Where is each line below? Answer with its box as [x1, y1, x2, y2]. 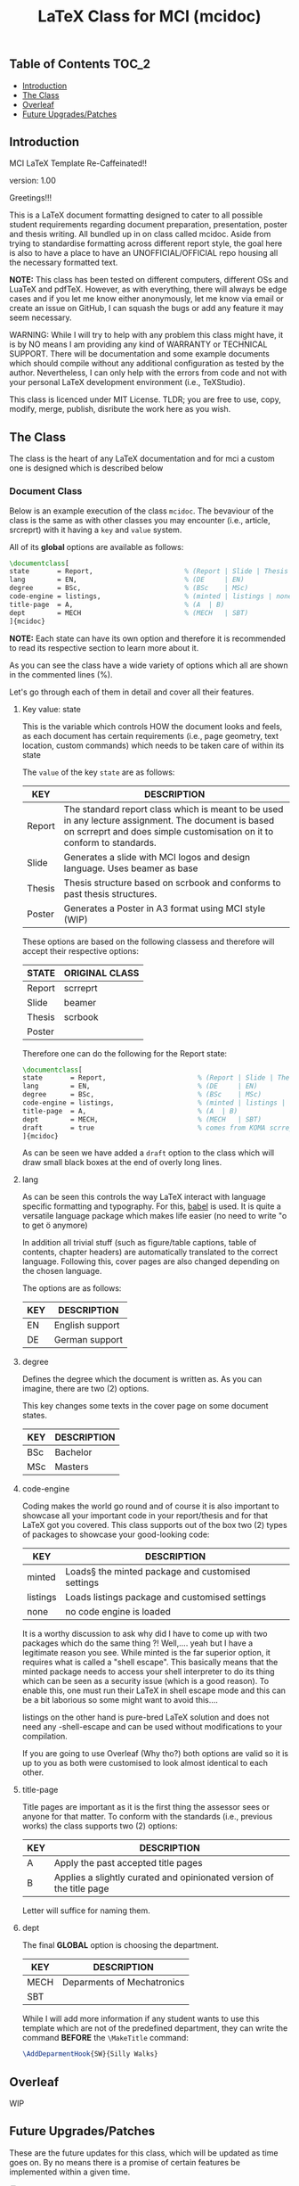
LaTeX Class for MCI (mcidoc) [37, 6, 262, 27]
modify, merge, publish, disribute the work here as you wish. [9, 404, 231, 415]
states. [21, 1410, 47, 1421]
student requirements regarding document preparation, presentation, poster [9, 219, 287, 230]
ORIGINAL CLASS [63, 966, 140, 979]
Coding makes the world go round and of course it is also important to [21, 1500, 279, 1512]
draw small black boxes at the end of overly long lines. [21, 1157, 222, 1168]
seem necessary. [9, 312, 72, 323]
